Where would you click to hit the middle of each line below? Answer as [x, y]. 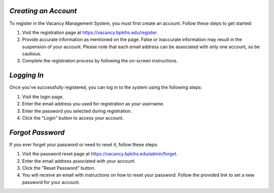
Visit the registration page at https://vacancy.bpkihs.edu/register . [90, 32]
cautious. [32, 54]
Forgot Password [37, 132]
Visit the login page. [43, 97]
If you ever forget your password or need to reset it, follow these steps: [84, 144]
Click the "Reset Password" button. [59, 168]
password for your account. [51, 182]
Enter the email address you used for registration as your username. [93, 104]
